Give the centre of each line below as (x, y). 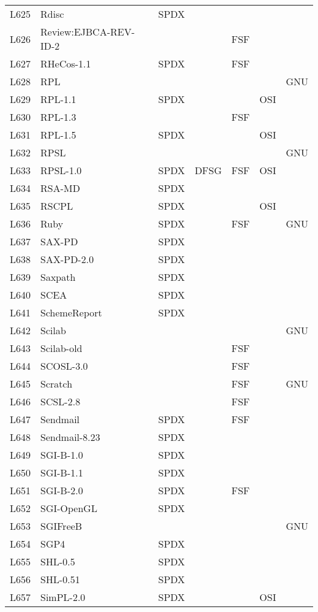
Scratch (57, 384)
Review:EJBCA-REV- (88, 32)
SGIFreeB (61, 526)
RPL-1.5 (58, 135)
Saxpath (58, 277)
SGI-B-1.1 (62, 472)
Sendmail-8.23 (70, 437)
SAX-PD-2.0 (67, 259)
